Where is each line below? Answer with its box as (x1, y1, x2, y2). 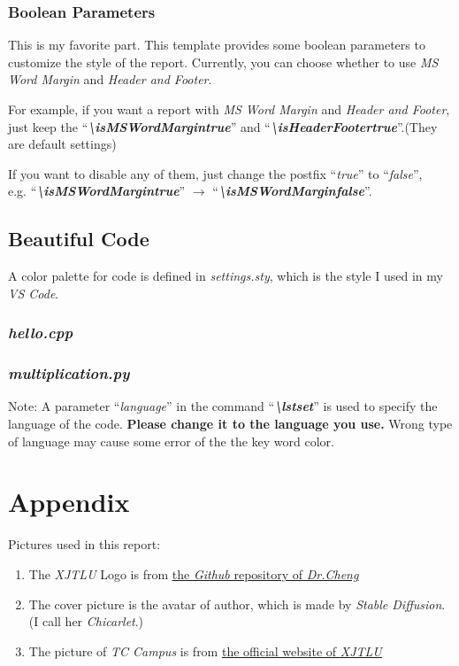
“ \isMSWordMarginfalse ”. (212, 182, 372, 200)
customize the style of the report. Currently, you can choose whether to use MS (8, 52, 439, 71)
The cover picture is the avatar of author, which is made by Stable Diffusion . (28, 594, 446, 613)
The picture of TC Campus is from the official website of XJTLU (28, 641, 382, 660)
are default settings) (8, 135, 117, 153)
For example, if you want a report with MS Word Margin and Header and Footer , (8, 100, 450, 118)
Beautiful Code (8, 225, 149, 252)
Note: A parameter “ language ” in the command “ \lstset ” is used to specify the (8, 397, 438, 415)
